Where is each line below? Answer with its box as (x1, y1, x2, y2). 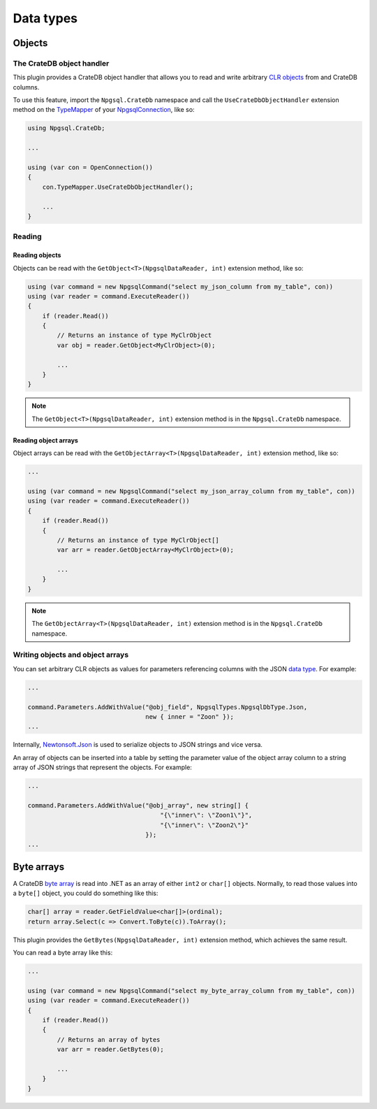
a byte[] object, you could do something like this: (13, 889, 158, 898)
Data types (13, 10, 78, 26)
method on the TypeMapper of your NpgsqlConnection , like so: (13, 106, 195, 114)
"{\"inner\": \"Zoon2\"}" (160, 821, 249, 829)
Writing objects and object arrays (13, 650, 129, 660)
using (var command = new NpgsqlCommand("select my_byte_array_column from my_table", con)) (27, 987, 355, 994)
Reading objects (13, 251, 61, 259)
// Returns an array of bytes (57, 1036, 161, 1043)
